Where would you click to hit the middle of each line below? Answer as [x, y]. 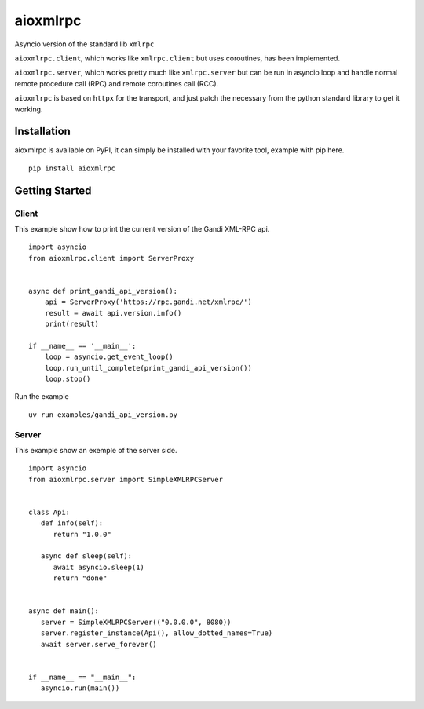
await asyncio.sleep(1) [99, 567]
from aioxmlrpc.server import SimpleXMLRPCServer [126, 479]
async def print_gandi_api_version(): [103, 291]
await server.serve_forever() [99, 644]
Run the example [42, 397]
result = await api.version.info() [113, 313]
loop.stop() [68, 379]
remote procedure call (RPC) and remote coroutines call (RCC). [117, 83]
